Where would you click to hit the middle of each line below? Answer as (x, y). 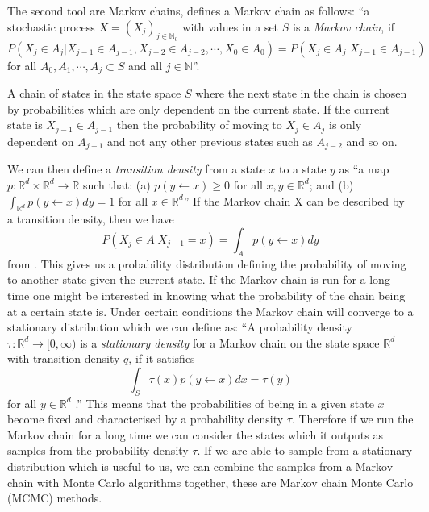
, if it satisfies (162, 358)
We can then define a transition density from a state (136, 169)
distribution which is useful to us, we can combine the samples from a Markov (200, 466)
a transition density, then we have (91, 219)
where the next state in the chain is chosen (301, 93)
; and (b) (331, 184)
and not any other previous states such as (210, 141)
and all (146, 65)
